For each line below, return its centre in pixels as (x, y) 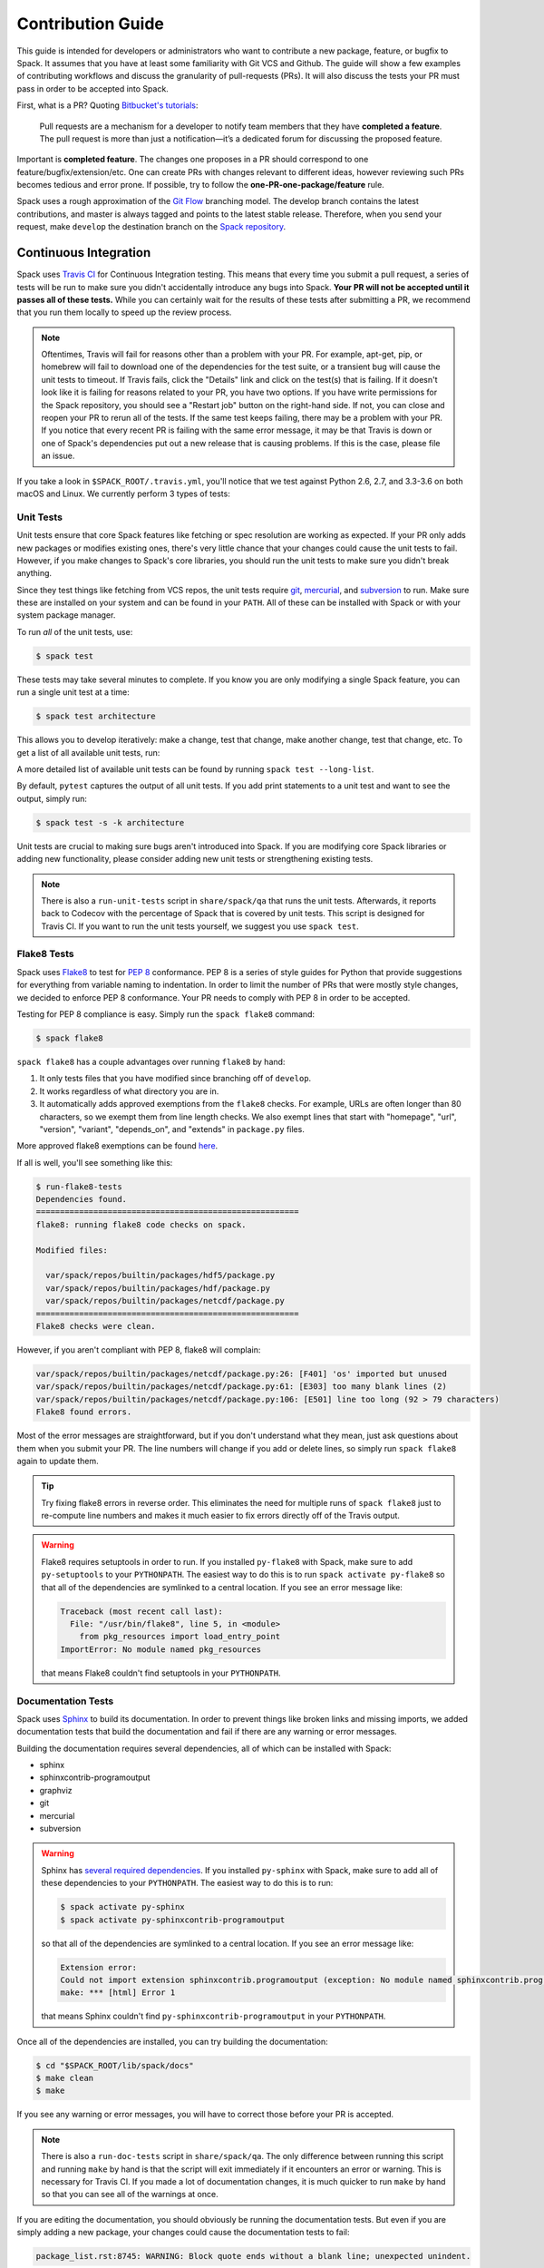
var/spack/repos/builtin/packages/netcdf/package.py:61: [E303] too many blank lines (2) (242, 1387)
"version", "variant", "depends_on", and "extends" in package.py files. (172, 1129)
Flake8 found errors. (84, 1412)
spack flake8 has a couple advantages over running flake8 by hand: (151, 1061)
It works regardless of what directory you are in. (129, 1091)
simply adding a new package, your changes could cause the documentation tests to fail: (183, 2233)
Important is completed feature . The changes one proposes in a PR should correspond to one (193, 160)
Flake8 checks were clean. (96, 1326)
